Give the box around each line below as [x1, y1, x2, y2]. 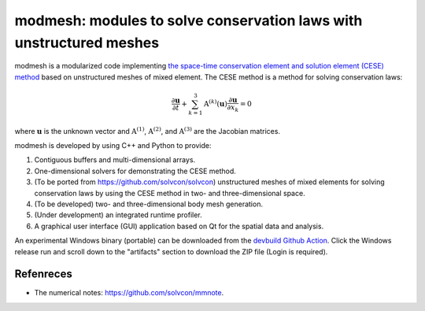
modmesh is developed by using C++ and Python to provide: [14, 141, 212, 150]
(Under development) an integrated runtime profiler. [34, 210, 202, 220]
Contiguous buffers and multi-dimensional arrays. [34, 155, 196, 165]
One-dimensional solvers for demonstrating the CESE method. [34, 166, 236, 176]
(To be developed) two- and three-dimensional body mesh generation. [34, 199, 264, 209]
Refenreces [14, 268, 72, 281]
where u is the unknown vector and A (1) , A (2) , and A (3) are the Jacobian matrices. [14, 125, 281, 135]
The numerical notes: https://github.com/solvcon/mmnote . [34, 288, 224, 298]
